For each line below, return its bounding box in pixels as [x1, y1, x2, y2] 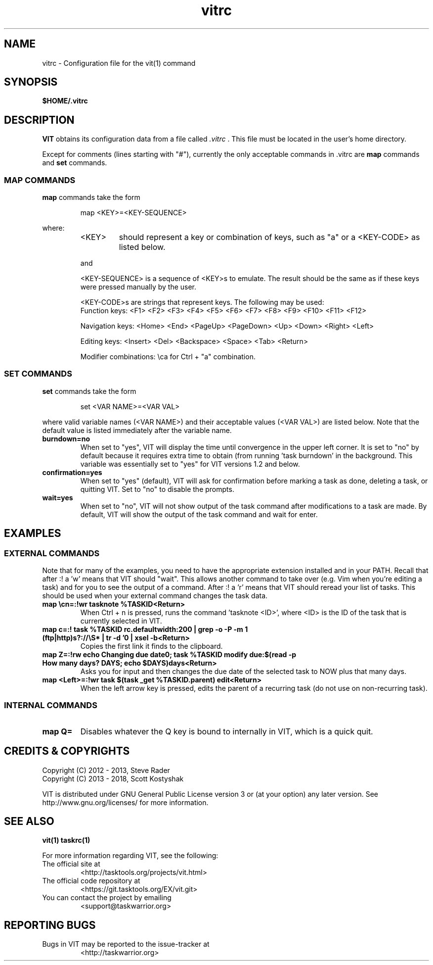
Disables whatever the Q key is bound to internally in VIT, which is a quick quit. [80, 726, 373, 736]
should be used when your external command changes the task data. [42, 591, 268, 600]
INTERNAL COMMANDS [4, 700, 97, 711]
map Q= [42, 726, 73, 736]
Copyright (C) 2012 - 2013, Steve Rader [42, 766, 170, 774]
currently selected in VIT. [80, 617, 162, 625]
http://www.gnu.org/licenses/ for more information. [42, 798, 209, 807]
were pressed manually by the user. [80, 283, 197, 291]
